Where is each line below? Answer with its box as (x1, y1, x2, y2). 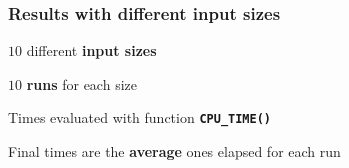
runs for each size (26, 73, 137, 94)
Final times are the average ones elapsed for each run (8, 141, 341, 162)
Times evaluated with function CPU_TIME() (8, 107, 272, 128)
